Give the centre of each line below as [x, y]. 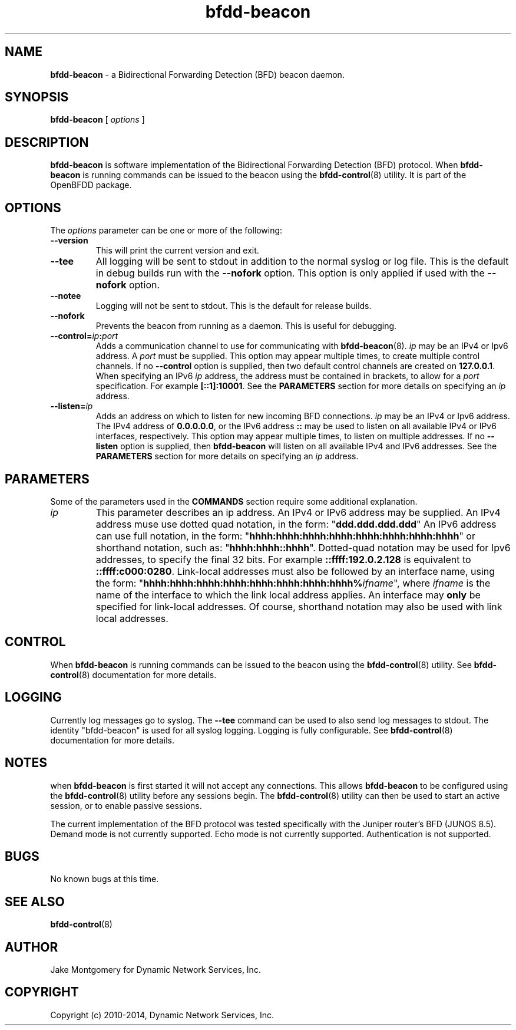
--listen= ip [72, 406]
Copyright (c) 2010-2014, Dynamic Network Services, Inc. [162, 1015]
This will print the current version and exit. [177, 251]
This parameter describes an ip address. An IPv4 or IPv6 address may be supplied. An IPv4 [298, 512]
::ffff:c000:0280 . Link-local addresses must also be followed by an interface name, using [295, 571]
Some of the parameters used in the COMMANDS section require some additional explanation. [234, 501]
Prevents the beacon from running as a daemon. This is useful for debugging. [246, 326]
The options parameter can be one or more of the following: [166, 231]
